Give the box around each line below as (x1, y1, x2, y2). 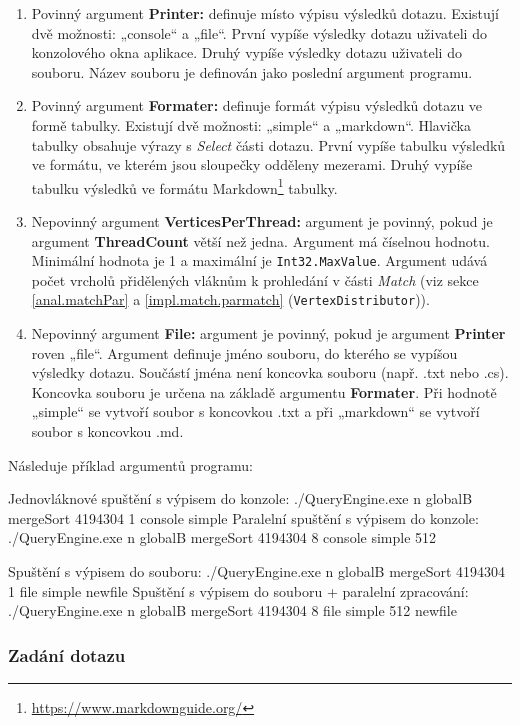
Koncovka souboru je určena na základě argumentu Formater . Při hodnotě (31, 381, 497, 402)
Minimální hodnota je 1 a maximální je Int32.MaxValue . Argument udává (31, 250, 488, 271)
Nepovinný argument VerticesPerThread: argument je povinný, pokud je (31, 211, 493, 231)
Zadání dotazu (8, 642, 126, 667)
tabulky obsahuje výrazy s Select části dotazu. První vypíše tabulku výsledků (31, 134, 506, 155)
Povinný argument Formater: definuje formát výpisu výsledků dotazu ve (31, 95, 483, 116)
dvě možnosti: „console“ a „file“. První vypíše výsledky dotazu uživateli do (31, 22, 487, 43)
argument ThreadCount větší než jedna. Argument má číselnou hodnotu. (31, 230, 490, 251)
